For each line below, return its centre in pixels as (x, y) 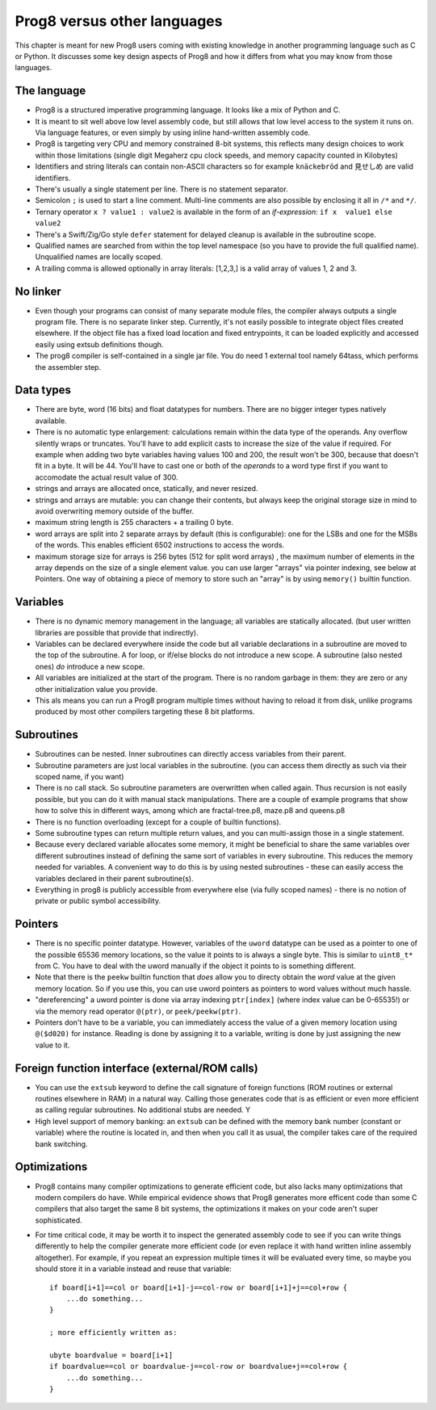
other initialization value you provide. (96, 689)
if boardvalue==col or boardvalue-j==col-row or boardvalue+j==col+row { (199, 1366)
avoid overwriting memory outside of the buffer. (115, 511)
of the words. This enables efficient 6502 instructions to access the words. (160, 545)
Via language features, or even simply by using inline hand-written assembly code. (173, 132)
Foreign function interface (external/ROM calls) (136, 1068)
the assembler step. (68, 367)
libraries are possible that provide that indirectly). (117, 632)
